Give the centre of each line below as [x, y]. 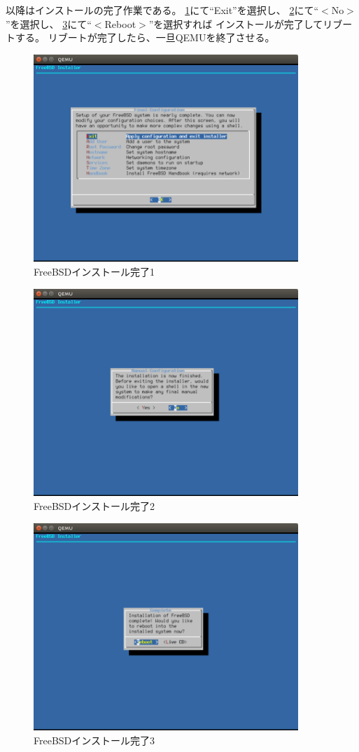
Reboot [120, 23]
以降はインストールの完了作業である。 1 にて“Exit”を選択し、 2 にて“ [162, 10]
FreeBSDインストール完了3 [94, 740]
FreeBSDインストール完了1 [94, 272]
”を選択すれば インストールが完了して [236, 23]
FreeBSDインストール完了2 [94, 505]
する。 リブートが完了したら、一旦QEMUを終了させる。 [145, 37]
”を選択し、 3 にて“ [49, 23]
